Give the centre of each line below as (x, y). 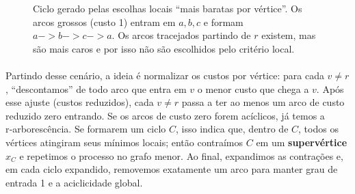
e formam (223, 22)
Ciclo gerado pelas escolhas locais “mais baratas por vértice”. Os (168, 8)
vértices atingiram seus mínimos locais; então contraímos (124, 142)
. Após (330, 88)
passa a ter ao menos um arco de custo (263, 102)
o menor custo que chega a (253, 88)
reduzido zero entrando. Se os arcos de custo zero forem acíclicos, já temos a (165, 115)
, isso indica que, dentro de (232, 129)
